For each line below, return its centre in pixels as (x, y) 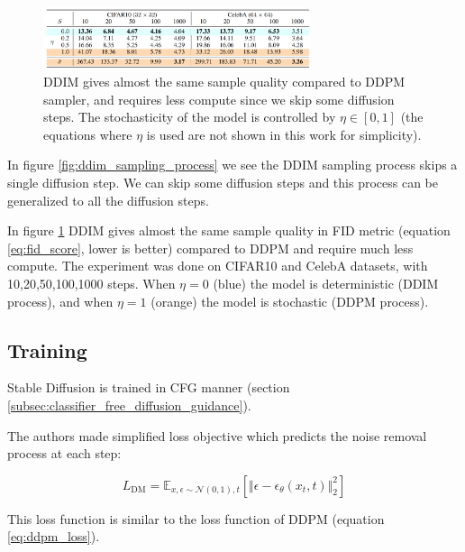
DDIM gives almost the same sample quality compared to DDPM (224, 81)
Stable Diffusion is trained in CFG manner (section (149, 387)
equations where (88, 134)
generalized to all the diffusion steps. (108, 200)
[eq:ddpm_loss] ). (54, 536)
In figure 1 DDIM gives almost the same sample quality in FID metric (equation (229, 230)
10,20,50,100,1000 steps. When (91, 283)
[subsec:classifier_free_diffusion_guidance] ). (129, 405)
